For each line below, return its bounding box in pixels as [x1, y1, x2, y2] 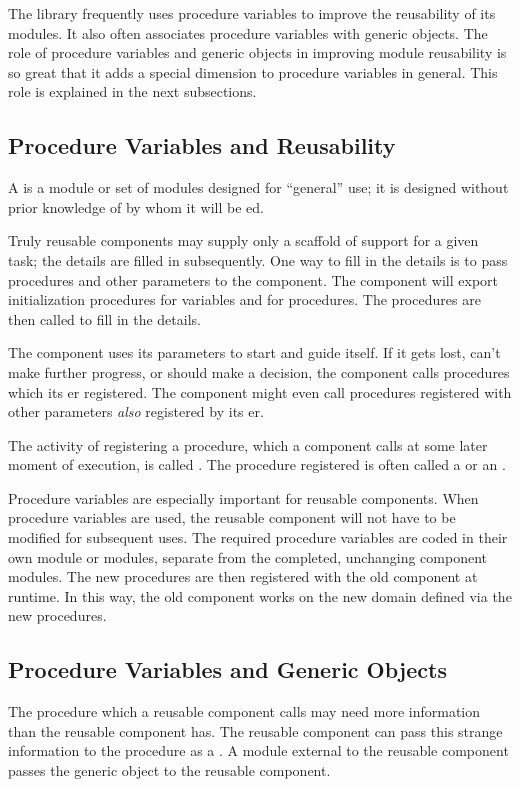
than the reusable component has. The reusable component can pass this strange [8, 720, 503, 741]
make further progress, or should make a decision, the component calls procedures [8, 361, 510, 382]
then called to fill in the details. [8, 308, 201, 329]
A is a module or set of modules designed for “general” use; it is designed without [8, 177, 509, 198]
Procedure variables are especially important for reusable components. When [8, 487, 479, 508]
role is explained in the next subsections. [8, 81, 257, 102]
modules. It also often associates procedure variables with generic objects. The [8, 22, 488, 43]
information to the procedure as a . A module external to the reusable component [8, 740, 509, 761]
